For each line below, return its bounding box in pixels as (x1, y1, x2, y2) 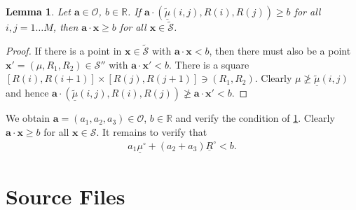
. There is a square (169, 57, 249, 71)
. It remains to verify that (96, 125, 207, 139)
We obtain (6, 111, 50, 125)
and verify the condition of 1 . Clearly (175, 111, 335, 125)
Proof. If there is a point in (6, 43, 122, 58)
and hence (6, 85, 49, 100)
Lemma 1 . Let (6, 4, 71, 18)
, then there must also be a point (209, 43, 351, 58)
